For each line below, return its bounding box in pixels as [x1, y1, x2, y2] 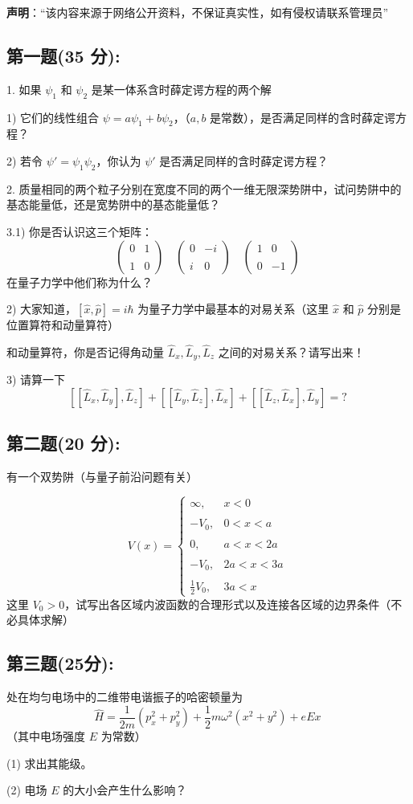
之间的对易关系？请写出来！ [218, 343, 365, 360]
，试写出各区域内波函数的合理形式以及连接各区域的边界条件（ [64, 595, 391, 612]
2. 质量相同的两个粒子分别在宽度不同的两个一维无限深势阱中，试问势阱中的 [6, 180, 402, 197]
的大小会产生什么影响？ [63, 782, 187, 798]
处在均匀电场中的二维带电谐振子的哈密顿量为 [6, 688, 243, 705]
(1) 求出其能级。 [6, 754, 92, 771]
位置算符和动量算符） [6, 316, 119, 333]
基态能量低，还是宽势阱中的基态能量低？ [6, 196, 220, 213]
